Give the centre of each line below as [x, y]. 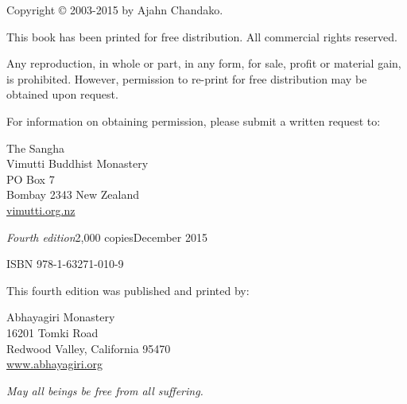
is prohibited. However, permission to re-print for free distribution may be [187, 78]
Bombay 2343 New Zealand [73, 194]
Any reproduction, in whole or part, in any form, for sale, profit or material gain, [204, 63]
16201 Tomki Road [52, 332]
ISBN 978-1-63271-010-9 [65, 264]
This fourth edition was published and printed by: [128, 290]
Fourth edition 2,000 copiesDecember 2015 [107, 237]
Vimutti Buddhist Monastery [78, 163]
